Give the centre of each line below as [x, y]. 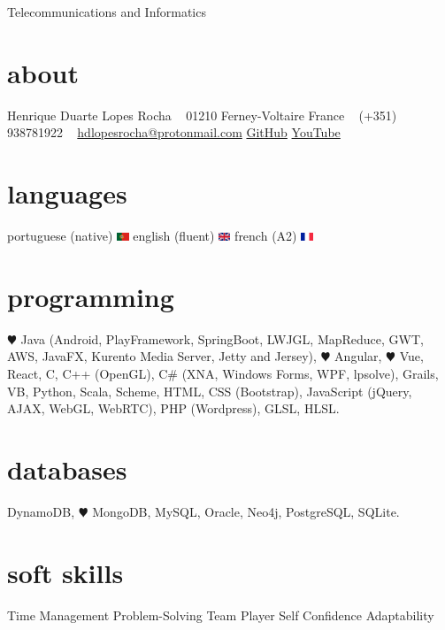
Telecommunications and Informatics [107, 12]
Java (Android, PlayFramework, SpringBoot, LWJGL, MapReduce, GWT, [222, 338]
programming [91, 296]
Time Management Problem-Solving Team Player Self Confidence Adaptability [221, 615]
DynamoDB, [41, 511]
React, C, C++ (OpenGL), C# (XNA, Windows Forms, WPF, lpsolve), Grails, [223, 373]
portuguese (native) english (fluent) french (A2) [152, 236]
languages [67, 193]
